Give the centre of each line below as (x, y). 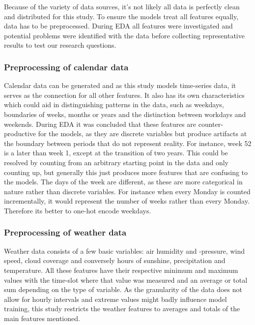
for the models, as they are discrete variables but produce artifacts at (142, 133)
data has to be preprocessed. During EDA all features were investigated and (118, 26)
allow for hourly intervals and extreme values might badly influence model (115, 299)
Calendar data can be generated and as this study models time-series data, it (120, 85)
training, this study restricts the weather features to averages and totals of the (122, 309)
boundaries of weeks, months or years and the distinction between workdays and (125, 114)
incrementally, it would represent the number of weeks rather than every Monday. (127, 201)
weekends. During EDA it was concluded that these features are (100, 124)
